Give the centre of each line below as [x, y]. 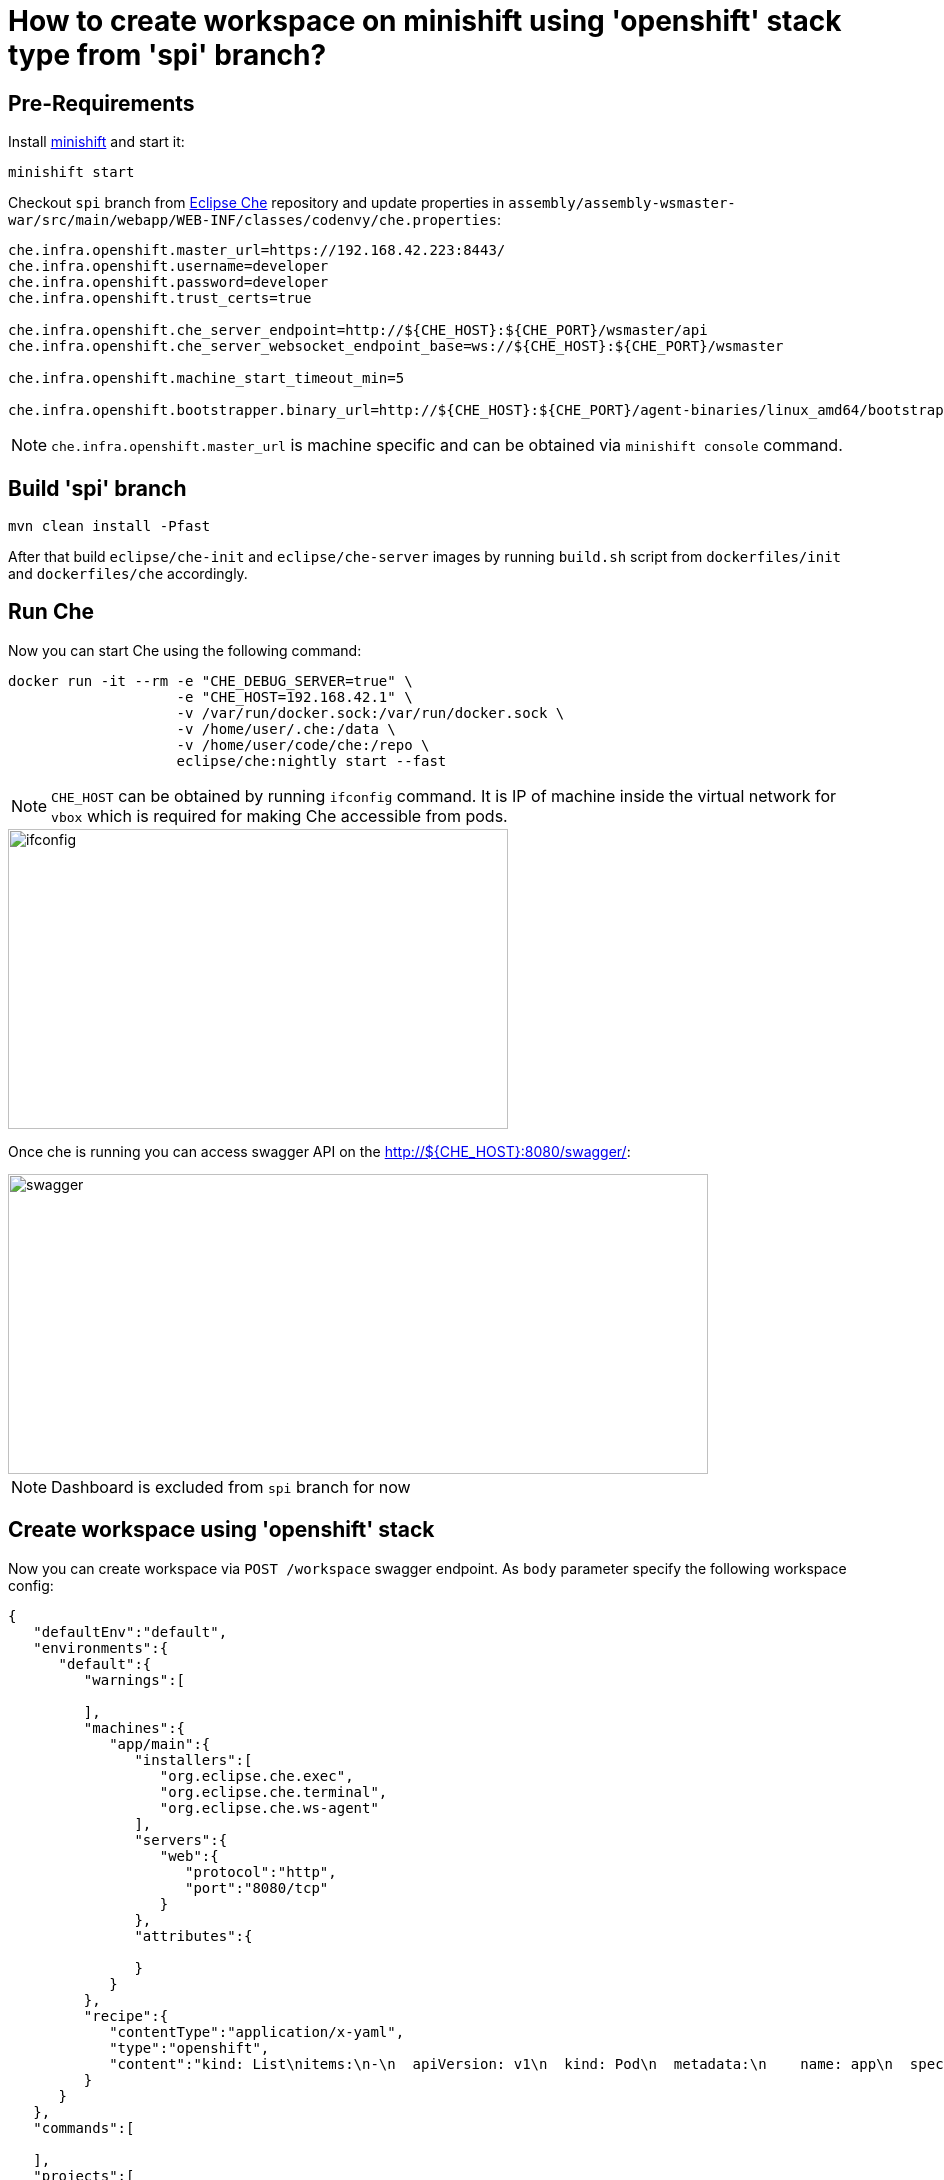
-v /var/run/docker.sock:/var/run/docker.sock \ [370, 712]
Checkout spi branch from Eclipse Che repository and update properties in [256, 203]
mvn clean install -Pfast [109, 526]
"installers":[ [193, 1759]
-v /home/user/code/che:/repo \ [303, 744]
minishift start [71, 172]
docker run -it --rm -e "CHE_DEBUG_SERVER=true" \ [210, 680]
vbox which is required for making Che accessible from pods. [279, 815]
